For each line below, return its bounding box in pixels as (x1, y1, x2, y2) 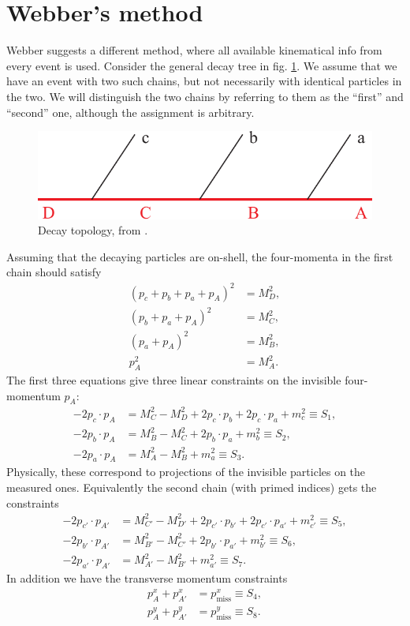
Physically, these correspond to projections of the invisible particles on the (6, 463, 366, 480)
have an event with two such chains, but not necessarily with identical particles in (6, 73, 402, 89)
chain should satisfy (6, 264, 102, 280)
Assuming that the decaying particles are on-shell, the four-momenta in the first (6, 248, 393, 264)
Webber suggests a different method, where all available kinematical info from (6, 42, 382, 58)
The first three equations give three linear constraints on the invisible (6, 371, 341, 388)
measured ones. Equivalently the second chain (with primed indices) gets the (6, 478, 377, 495)
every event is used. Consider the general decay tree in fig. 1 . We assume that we (6, 57, 397, 73)
